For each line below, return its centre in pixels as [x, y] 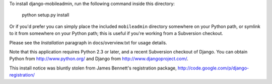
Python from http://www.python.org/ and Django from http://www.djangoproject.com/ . [99, 59]
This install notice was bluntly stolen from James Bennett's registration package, [93, 68]
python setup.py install [46, 15]
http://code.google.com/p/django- [213, 68]
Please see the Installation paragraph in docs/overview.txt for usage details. [88, 42]
